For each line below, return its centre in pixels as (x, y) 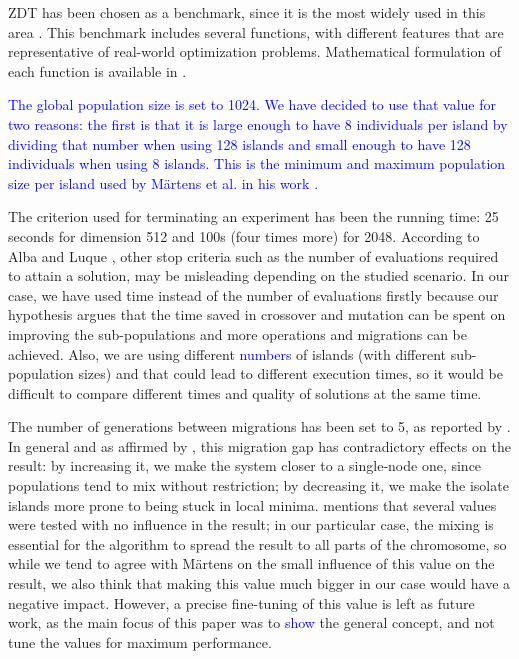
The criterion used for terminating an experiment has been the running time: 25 (253, 216)
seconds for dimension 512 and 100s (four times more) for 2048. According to (244, 235)
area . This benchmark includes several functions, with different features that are (256, 31)
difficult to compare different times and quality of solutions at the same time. (245, 392)
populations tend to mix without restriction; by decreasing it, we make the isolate (258, 485)
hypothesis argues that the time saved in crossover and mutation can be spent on (257, 314)
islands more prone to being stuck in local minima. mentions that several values (252, 504)
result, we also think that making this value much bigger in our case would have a (259, 583)
